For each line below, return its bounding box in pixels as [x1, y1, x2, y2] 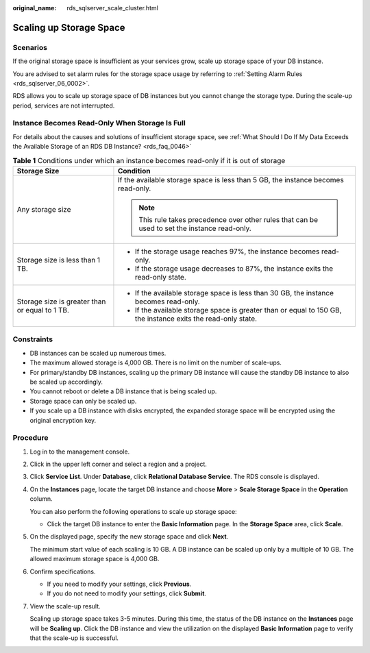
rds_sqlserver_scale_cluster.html [66, 4, 159, 12]
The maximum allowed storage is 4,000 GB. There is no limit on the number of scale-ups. [29, 358, 282, 367]
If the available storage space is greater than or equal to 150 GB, [134, 306, 342, 315]
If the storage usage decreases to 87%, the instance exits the [134, 264, 334, 273]
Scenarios [12, 42, 48, 52]
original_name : [12, 4, 57, 12]
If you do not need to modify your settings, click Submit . [47, 589, 207, 597]
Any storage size [16, 205, 71, 214]
